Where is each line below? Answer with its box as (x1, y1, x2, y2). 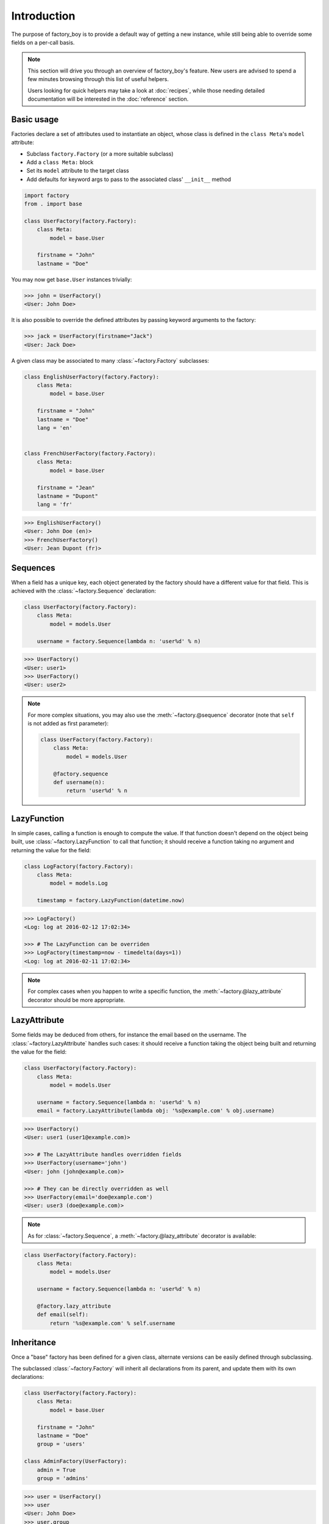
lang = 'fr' (37, 501, 73, 508)
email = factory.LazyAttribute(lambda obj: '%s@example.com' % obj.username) (37, 1107, 275, 1114)
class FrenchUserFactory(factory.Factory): (24, 450, 157, 457)
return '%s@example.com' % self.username (49, 1320, 175, 1326)
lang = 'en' (37, 424, 73, 431)
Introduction (11, 9, 76, 23)
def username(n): (53, 779, 105, 786)
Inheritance (11, 1337, 56, 1348)
